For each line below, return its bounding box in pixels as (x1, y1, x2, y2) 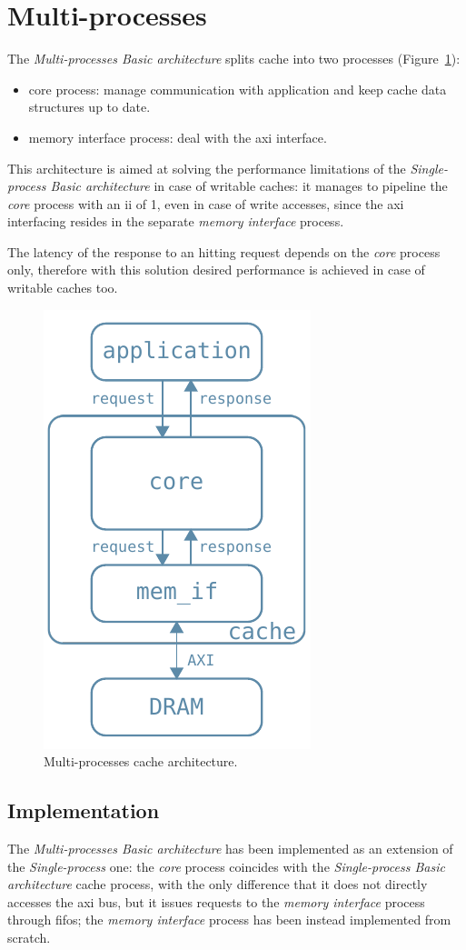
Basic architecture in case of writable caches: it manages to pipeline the (50, 176, 448, 195)
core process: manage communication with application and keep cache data (28, 79, 447, 98)
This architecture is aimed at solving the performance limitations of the (7, 158, 406, 177)
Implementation (7, 796, 160, 825)
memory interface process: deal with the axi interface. (28, 127, 327, 146)
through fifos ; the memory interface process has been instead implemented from (7, 910, 451, 929)
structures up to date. (28, 97, 151, 116)
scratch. (7, 928, 51, 947)
